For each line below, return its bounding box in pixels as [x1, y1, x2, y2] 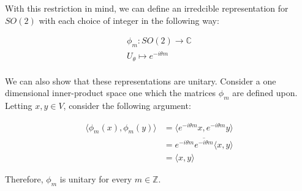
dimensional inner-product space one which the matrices [5, 86, 216, 99]
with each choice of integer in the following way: [39, 13, 219, 26]
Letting [5, 99, 32, 111]
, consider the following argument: [63, 99, 191, 111]
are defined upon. [232, 86, 298, 99]
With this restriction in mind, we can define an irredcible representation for [5, 2, 289, 14]
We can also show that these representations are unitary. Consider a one [5, 74, 276, 87]
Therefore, [5, 172, 43, 185]
